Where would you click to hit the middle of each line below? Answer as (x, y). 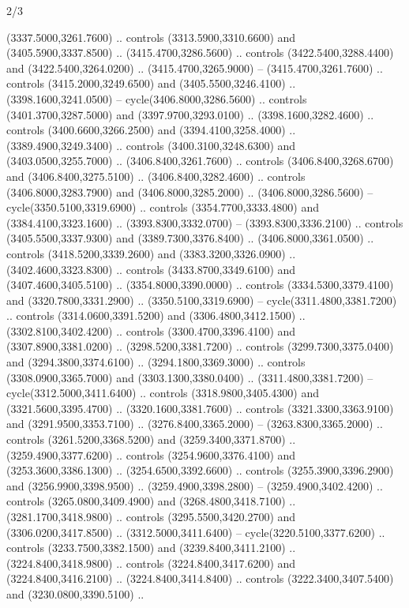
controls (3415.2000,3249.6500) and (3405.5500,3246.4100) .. (151, 83)
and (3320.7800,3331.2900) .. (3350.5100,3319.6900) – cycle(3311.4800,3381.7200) (202, 300)
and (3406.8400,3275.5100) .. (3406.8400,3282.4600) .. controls (156, 176)
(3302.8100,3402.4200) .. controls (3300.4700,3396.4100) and (151, 330)
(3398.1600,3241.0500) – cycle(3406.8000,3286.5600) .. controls (157, 98)
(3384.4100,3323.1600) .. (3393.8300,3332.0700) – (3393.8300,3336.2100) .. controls (205, 222)
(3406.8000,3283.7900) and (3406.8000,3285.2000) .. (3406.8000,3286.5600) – (190, 191)
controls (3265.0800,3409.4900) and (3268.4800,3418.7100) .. (151, 501)
